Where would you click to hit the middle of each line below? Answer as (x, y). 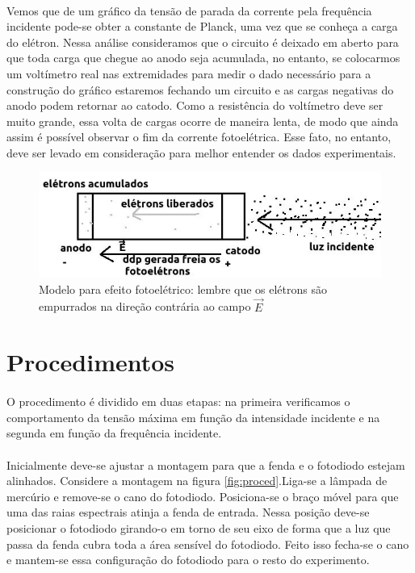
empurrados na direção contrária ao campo (145, 306)
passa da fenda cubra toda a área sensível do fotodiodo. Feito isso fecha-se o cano (208, 544)
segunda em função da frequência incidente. (114, 433)
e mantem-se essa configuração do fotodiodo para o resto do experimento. (188, 560)
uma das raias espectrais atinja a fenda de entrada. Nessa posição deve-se (188, 512)
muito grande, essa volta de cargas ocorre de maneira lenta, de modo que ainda (203, 121)
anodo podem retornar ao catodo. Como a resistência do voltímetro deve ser (195, 105)
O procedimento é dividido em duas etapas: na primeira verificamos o (178, 402)
